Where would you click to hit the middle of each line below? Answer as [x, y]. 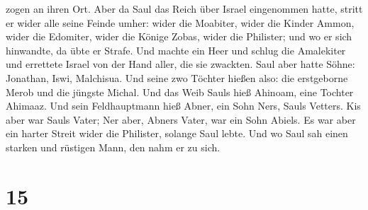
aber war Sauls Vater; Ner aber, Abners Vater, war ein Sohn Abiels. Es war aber [181, 119]
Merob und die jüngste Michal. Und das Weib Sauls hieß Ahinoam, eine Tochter [180, 92]
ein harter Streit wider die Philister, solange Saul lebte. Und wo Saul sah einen [177, 133]
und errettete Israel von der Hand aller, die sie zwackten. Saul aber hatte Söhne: [180, 64]
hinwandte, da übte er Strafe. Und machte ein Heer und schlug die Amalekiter [176, 50]
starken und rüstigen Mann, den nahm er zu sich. [113, 147]
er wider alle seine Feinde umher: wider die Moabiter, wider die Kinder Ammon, [180, 22]
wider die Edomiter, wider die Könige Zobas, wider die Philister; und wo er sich [179, 36]
